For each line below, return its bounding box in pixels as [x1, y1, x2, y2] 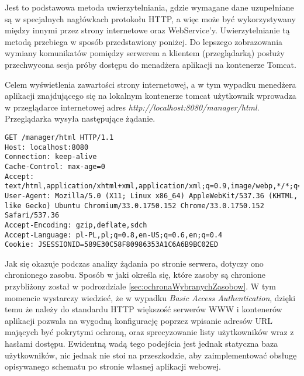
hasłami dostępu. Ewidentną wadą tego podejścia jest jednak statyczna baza [5, 337, 278, 349]
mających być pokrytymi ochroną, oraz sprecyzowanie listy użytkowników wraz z [5, 326, 294, 338]
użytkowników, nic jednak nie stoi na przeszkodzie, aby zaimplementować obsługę [5, 349, 297, 361]
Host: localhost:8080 [5, 143, 89, 151]
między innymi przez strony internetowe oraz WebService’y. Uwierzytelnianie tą [5, 24, 290, 36]
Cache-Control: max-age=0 [5, 162, 105, 171]
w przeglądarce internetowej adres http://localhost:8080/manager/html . [5, 101, 260, 113]
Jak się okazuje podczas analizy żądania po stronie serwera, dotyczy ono [5, 257, 264, 269]
